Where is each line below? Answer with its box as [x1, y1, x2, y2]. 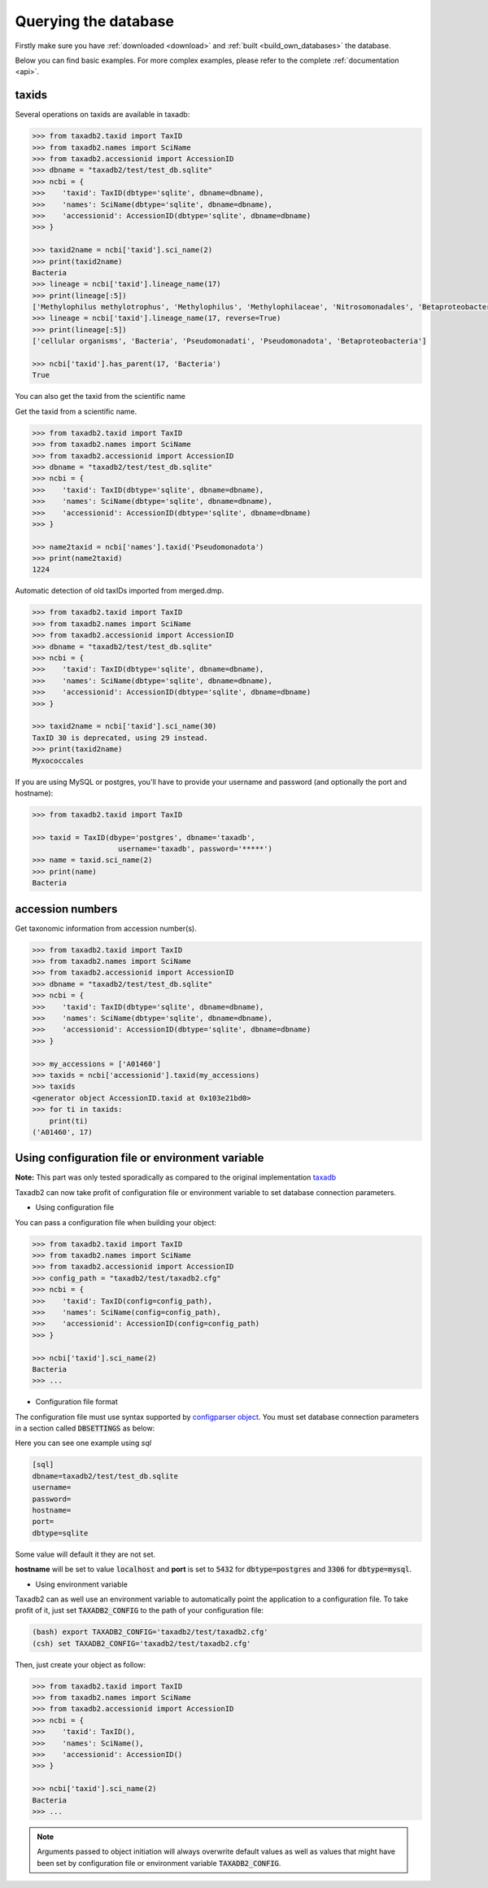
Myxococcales [32, 756, 85, 765]
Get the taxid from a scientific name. [15, 406, 137, 416]
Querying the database [15, 12, 175, 30]
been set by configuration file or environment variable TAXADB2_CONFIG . [37, 1858, 281, 1868]
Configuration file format [35, 1397, 118, 1407]
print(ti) [49, 1116, 89, 1125]
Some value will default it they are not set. [15, 1549, 156, 1559]
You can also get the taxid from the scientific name [15, 392, 186, 401]
